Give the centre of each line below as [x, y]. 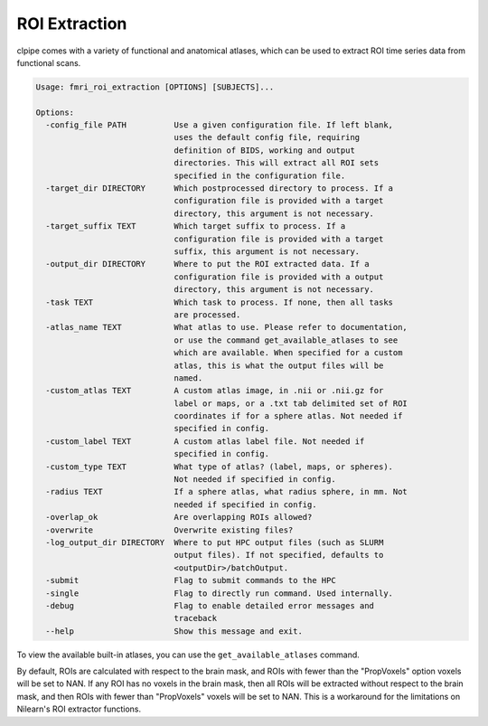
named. [188, 378]
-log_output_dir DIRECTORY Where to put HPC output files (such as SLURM [215, 542]
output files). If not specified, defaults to [279, 555]
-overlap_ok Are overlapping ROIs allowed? [179, 517]
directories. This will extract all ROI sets [277, 163]
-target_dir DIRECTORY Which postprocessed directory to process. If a [219, 189]
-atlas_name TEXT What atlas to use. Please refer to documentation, [227, 327]
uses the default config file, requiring [267, 137]
